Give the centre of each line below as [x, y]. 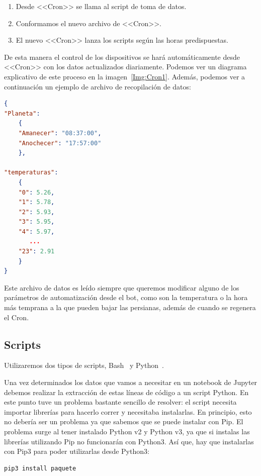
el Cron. [17, 317]
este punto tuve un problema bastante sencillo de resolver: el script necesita [120, 402]
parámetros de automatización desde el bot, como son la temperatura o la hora [126, 297]
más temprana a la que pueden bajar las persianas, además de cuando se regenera [130, 307]
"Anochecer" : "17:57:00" [60, 143]
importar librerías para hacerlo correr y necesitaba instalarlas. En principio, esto [128, 411]
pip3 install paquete [40, 468]
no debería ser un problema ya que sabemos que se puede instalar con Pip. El [124, 421]
